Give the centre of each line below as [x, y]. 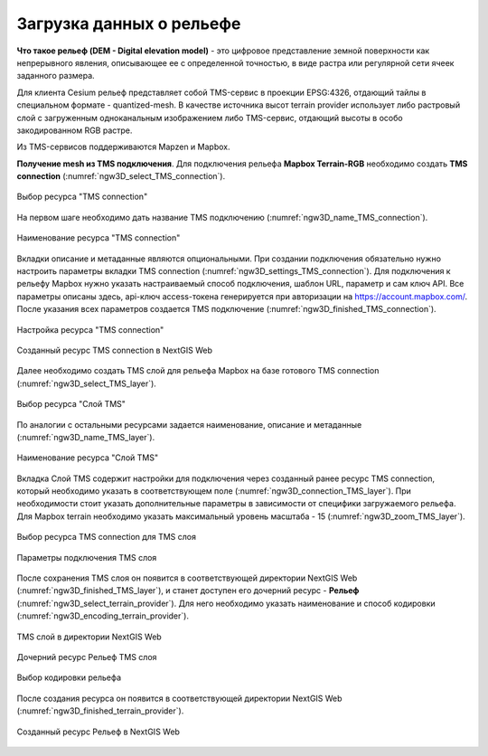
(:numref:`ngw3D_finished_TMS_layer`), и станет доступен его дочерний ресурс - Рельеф [188, 591]
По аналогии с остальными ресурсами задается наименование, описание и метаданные [189, 424]
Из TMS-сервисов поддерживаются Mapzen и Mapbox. [123, 147]
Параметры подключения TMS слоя [87, 557]
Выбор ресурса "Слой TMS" [71, 404]
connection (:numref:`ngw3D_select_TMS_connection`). [121, 176]
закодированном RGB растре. [75, 130]
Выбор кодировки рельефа [69, 677]
